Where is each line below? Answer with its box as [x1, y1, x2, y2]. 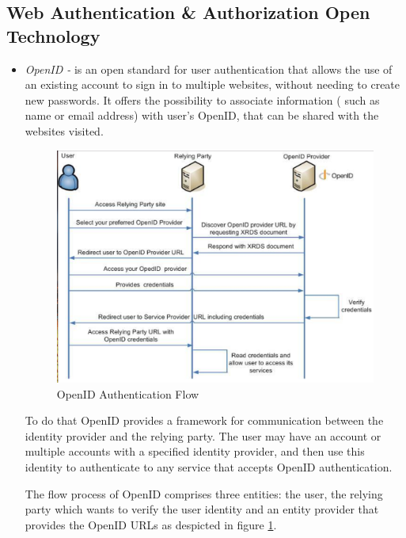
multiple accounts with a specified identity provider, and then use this [25, 443, 365, 460]
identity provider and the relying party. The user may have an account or [25, 427, 381, 444]
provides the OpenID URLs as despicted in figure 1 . [25, 516, 277, 532]
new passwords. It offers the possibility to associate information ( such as [25, 91, 380, 108]
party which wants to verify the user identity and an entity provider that [25, 501, 379, 517]
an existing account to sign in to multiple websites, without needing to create [25, 76, 400, 93]
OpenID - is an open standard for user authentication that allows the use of [25, 60, 393, 77]
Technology [6, 23, 101, 48]
